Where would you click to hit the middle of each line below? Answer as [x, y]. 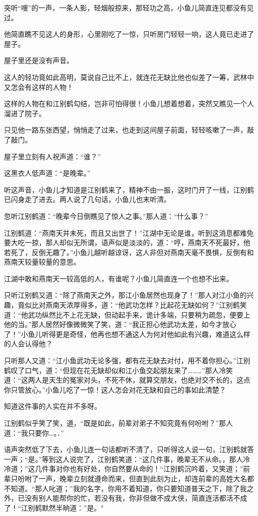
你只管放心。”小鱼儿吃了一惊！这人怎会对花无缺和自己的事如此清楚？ [115, 389]
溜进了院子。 [25, 113]
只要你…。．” [46, 432]
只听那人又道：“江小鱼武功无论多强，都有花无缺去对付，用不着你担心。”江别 [127, 360]
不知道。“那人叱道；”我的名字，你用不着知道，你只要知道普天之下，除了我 [126, 488]
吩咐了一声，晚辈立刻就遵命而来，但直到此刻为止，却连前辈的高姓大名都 [136, 478]
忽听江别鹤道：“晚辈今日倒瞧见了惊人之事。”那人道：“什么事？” [106, 216]
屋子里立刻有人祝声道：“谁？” [53, 156]
